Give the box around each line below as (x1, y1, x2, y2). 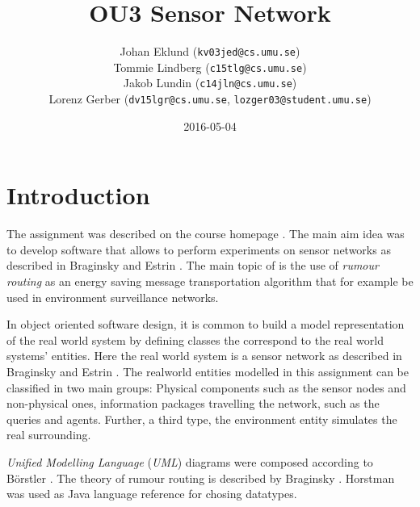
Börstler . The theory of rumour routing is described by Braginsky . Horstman (6, 469, 395, 486)
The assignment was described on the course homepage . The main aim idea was (6, 225, 405, 242)
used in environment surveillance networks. (6, 288, 219, 305)
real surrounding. (6, 426, 91, 443)
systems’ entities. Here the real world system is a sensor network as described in (6, 347, 402, 364)
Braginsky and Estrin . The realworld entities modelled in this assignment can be (6, 363, 409, 380)
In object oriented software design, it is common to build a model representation (6, 316, 405, 333)
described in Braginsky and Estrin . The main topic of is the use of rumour (6, 257, 379, 274)
